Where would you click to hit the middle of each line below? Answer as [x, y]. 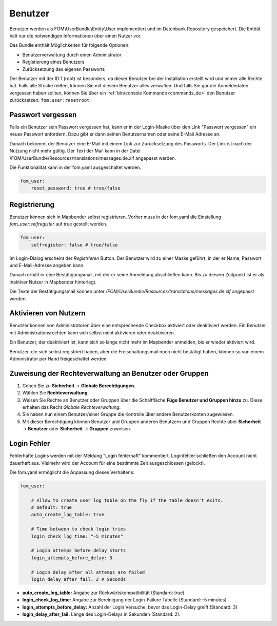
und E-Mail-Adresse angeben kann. [47, 265]
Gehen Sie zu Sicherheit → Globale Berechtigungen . [79, 386]
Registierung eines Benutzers [53, 62]
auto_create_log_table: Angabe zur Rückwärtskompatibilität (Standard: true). [104, 593]
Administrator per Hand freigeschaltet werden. [58, 358]
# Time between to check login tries [78, 529]
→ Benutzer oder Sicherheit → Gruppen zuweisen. [77, 429]
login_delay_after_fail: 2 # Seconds [78, 579]
